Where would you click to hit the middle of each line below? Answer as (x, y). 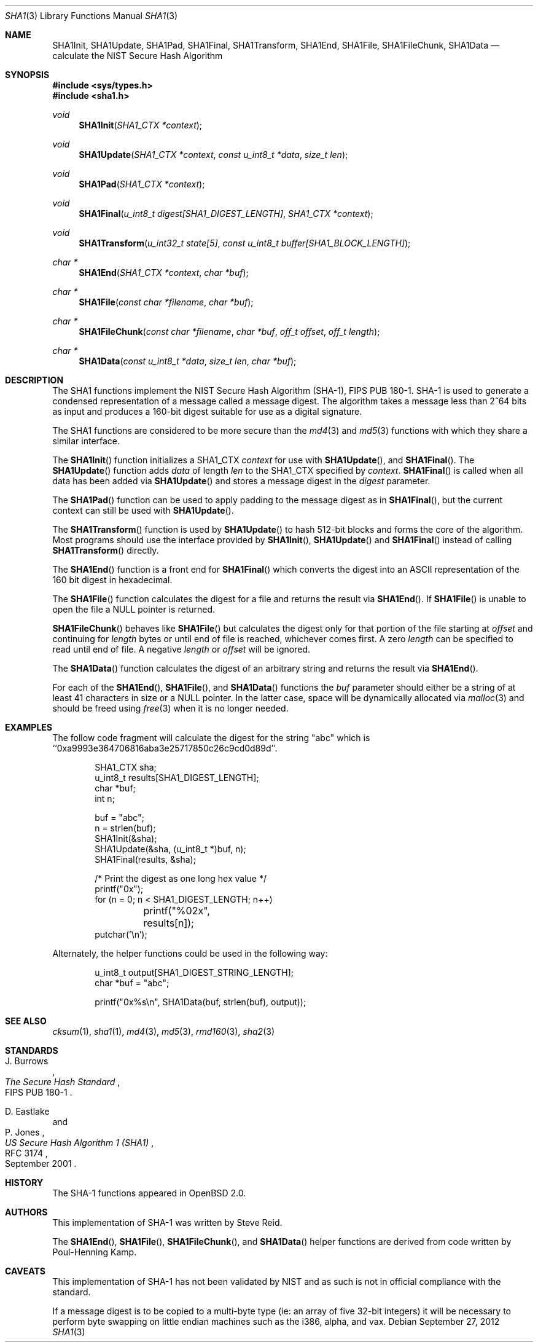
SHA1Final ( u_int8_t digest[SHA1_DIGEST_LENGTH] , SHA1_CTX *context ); (226, 214)
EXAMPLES (29, 727)
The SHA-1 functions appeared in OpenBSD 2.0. (149, 1193)
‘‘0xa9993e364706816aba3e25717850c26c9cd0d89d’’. (165, 748)
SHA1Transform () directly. (106, 550)
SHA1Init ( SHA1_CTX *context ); (141, 125)
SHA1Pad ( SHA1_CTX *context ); (142, 184)
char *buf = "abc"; (132, 983)
